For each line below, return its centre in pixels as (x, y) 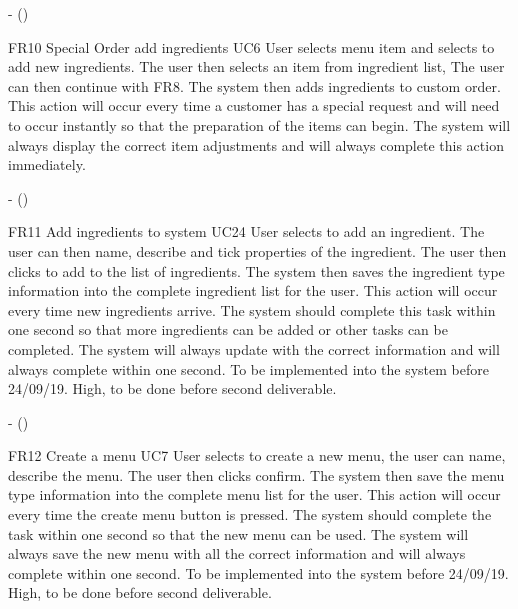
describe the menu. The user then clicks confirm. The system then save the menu (256, 474)
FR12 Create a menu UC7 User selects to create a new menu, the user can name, (257, 455)
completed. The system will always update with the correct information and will (254, 348)
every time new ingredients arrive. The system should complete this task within (252, 309)
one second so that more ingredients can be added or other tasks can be (228, 329)
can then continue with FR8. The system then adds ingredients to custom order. (254, 85)
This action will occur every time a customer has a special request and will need (254, 105)
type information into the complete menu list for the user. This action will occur (254, 494)
